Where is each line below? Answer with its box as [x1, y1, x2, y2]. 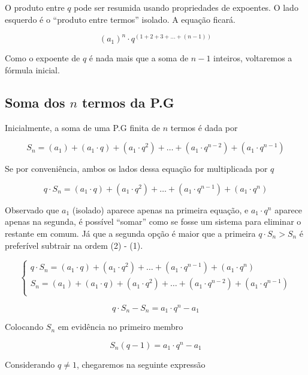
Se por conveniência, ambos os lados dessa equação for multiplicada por [5, 162, 268, 175]
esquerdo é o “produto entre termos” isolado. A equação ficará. [5, 13, 236, 25]
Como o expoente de [5, 52, 80, 64]
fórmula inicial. [5, 63, 60, 76]
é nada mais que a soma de [89, 52, 189, 64]
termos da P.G [82, 93, 174, 111]
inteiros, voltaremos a [213, 52, 292, 64]
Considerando [5, 358, 55, 370]
